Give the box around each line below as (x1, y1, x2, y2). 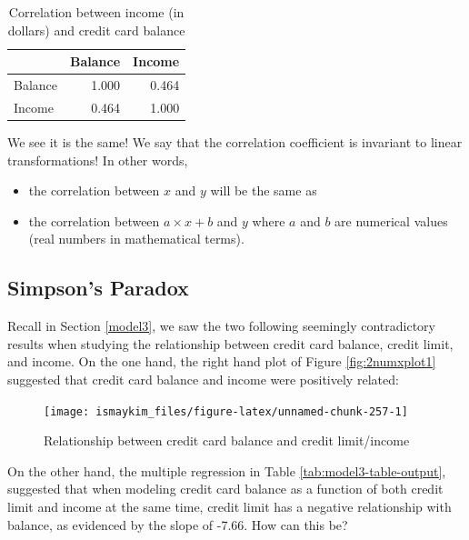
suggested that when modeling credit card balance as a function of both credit (7, 479, 444, 498)
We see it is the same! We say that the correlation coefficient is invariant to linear (7, 132, 463, 151)
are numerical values (334, 211, 448, 230)
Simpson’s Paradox (7, 274, 189, 302)
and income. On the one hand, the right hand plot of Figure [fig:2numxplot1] (7, 352, 436, 371)
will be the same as (210, 181, 317, 200)
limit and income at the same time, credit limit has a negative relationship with (7, 496, 452, 515)
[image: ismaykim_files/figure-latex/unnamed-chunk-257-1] (44, 405, 408, 418)
